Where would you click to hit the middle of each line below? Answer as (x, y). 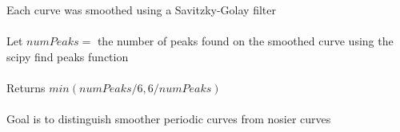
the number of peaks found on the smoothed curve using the (245, 41)
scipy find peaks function (68, 56)
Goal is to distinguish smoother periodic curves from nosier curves (169, 119)
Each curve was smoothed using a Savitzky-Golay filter (141, 10)
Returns (26, 87)
